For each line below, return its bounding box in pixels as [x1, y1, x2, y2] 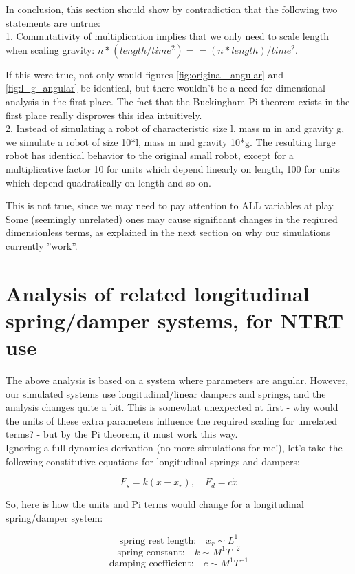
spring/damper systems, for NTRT [6, 306, 344, 334]
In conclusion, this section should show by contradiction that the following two [6, 2, 338, 16]
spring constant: [117, 547, 185, 557]
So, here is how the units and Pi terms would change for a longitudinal [6, 497, 304, 511]
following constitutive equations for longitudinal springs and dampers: [6, 454, 300, 468]
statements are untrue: [6, 15, 100, 30]
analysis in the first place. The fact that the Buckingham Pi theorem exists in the [6, 94, 350, 108]
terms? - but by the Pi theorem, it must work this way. [6, 427, 238, 441]
